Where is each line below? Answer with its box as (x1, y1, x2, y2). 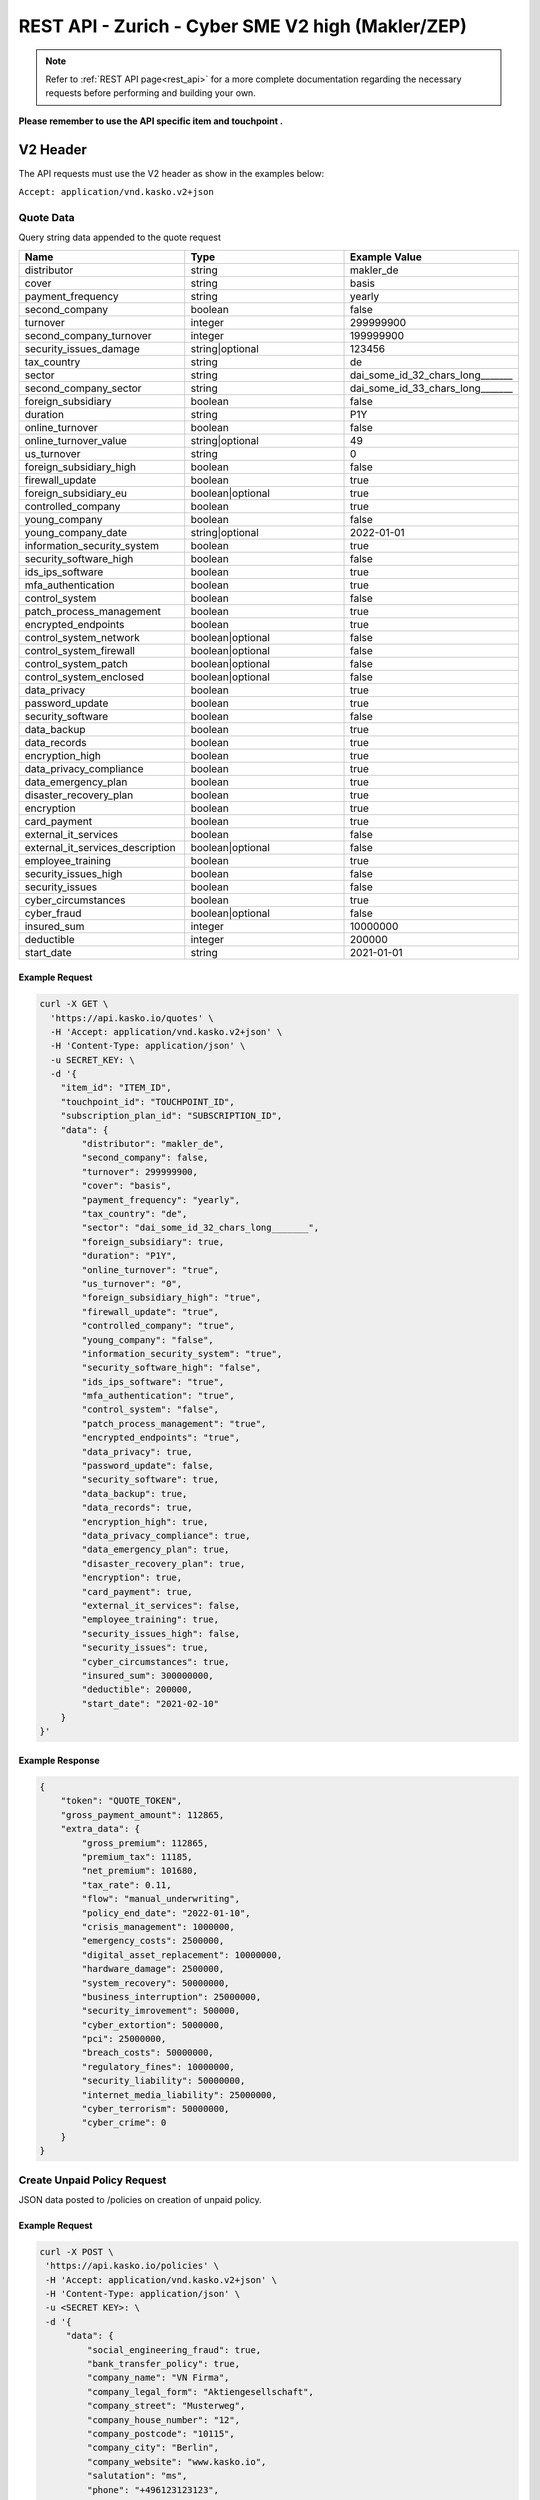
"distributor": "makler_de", (81, 1138, 225, 1150)
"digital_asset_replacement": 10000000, (81, 1949, 283, 1960)
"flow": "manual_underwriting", (81, 1893, 240, 1905)
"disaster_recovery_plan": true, (81, 1558, 246, 1569)
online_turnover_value (24, 433, 127, 447)
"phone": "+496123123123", (86, 2484, 220, 2495)
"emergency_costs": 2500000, (81, 1935, 225, 1947)
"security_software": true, (81, 1474, 220, 1485)
